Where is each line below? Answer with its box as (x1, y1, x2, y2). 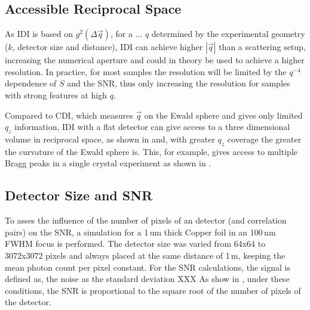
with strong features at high (5, 88, 107, 101)
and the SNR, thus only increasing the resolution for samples (67, 77, 290, 89)
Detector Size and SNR (5, 186, 153, 204)
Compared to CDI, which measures (5, 108, 133, 121)
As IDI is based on (5, 27, 73, 40)
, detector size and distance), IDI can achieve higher (12, 41, 203, 53)
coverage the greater (227, 132, 302, 145)
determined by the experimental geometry (151, 27, 305, 40)
